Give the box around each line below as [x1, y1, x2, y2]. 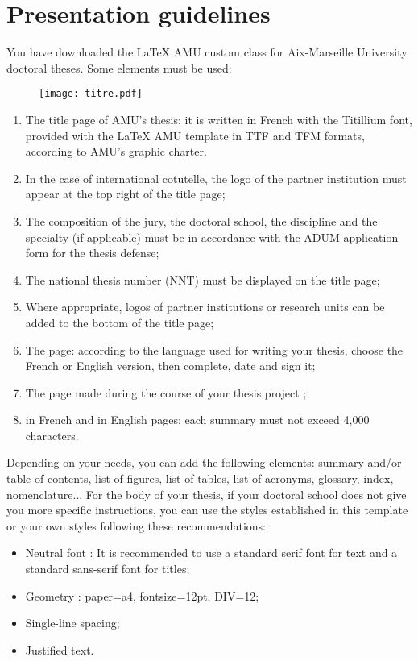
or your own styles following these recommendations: [6, 517, 267, 534]
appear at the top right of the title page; [25, 185, 226, 202]
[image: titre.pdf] [39, 88, 143, 100]
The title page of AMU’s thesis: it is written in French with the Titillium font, [25, 110, 412, 127]
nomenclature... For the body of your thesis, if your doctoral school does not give [6, 485, 407, 502]
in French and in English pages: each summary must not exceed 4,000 [25, 411, 370, 428]
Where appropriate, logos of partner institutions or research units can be [25, 298, 385, 315]
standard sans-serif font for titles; [25, 560, 190, 577]
